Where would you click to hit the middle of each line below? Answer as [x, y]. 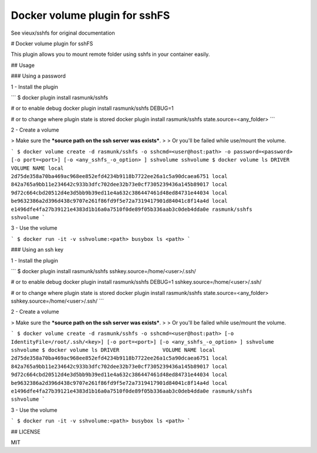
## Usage [23, 65]
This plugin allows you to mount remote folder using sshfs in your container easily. [110, 54]
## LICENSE [26, 431]
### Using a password [38, 76]
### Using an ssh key [37, 250]
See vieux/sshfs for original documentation [63, 33]
